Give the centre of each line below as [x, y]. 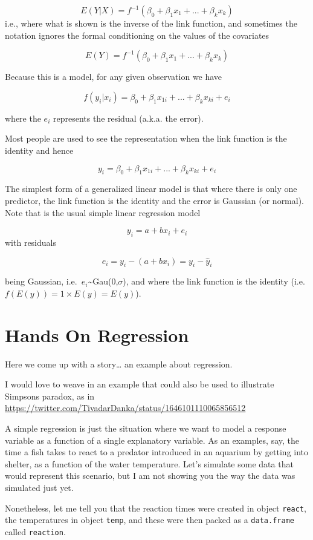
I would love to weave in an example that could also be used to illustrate [140, 384]
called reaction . [35, 531]
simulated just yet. [39, 487]
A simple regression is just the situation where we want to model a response [146, 428]
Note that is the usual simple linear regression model [103, 212]
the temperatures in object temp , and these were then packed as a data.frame [150, 520]
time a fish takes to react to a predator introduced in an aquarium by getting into [157, 452]
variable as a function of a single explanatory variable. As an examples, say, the [152, 440]
